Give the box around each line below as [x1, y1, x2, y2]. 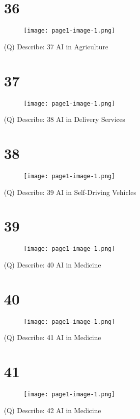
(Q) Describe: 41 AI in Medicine [4, 332, 101, 343]
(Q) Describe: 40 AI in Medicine [4, 259, 101, 269]
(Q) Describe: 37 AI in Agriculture [4, 41, 109, 51]
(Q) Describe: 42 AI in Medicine [4, 405, 101, 415]
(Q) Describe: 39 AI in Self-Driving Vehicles [4, 187, 137, 197]
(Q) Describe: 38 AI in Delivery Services [4, 114, 125, 124]
